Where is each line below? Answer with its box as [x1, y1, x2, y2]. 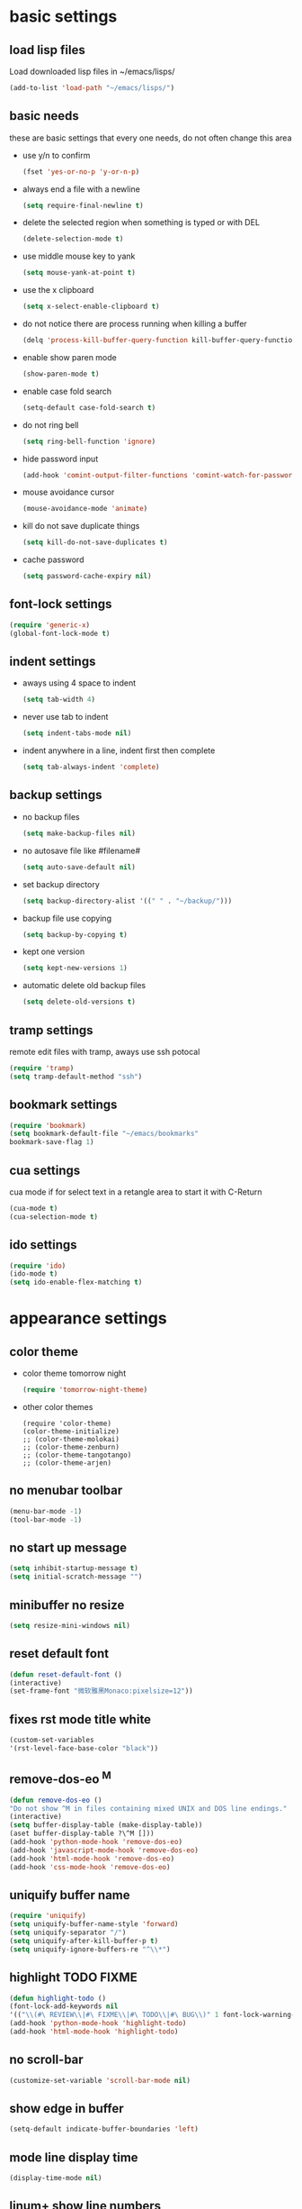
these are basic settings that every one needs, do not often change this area [9, 132, 292, 143]
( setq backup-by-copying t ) [22, 930, 128, 939]
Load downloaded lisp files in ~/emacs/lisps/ [9, 66, 175, 77]
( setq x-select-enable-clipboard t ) [22, 302, 160, 312]
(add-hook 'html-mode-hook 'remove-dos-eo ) [9, 1854, 175, 1863]
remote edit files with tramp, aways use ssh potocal [9, 1046, 200, 1057]
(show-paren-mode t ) [22, 369, 100, 378]
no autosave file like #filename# [22, 845, 141, 856]
